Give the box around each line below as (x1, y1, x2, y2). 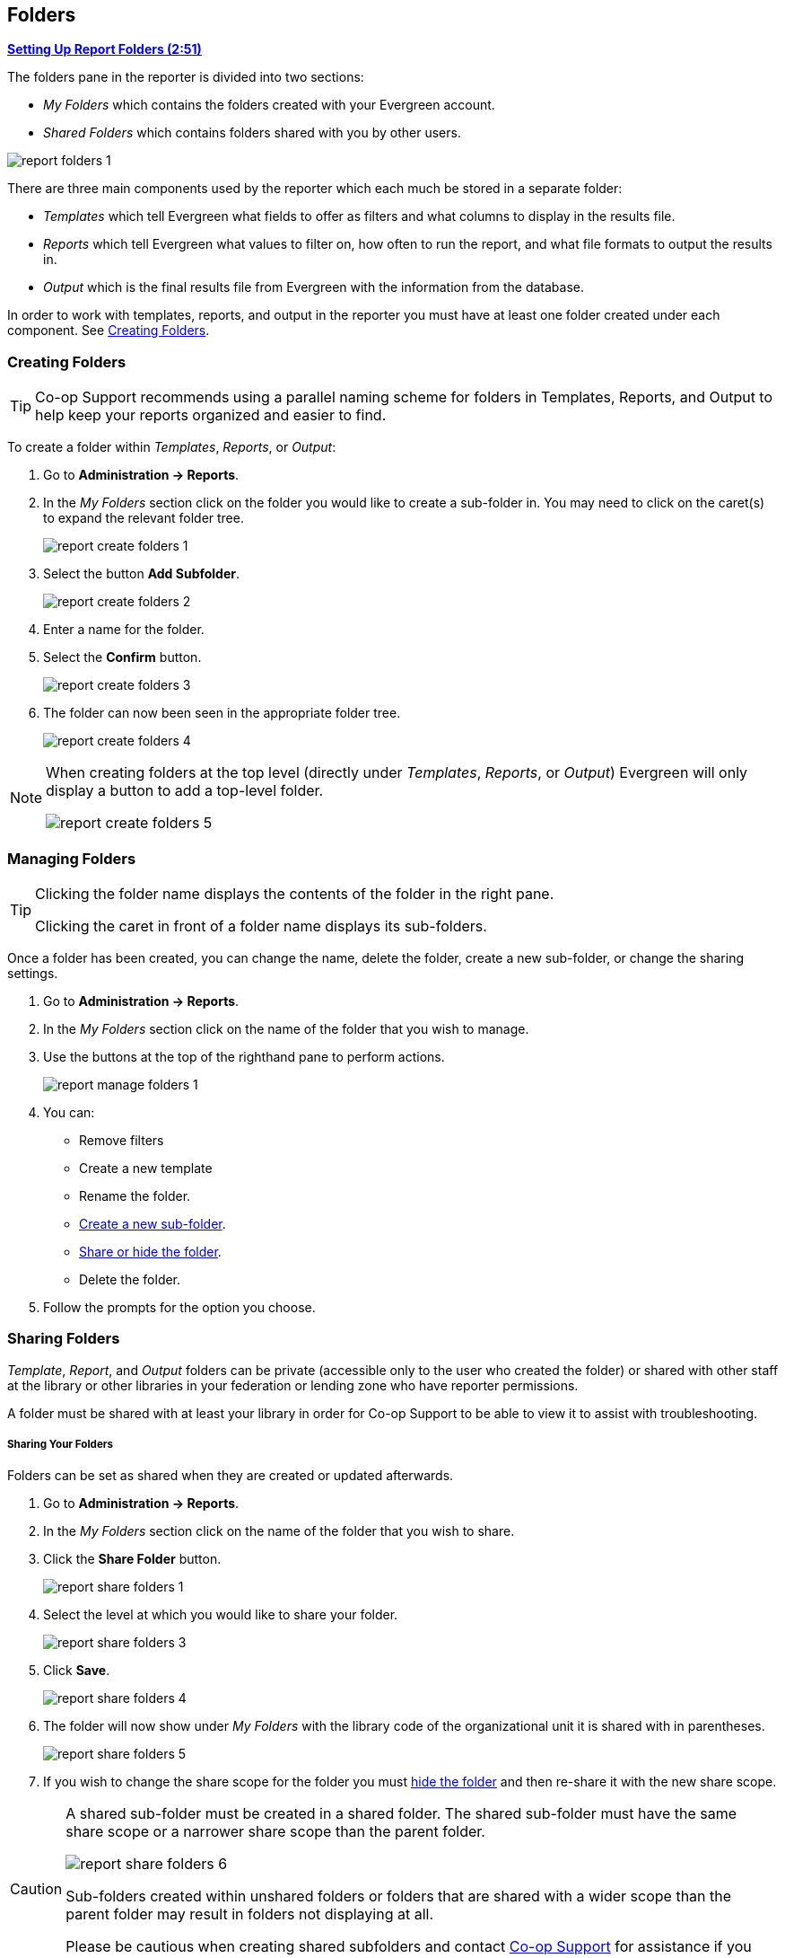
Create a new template (79, 1160, 213, 1176)
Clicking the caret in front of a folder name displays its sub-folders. (35, 916, 487, 935)
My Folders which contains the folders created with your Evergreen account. (43, 97, 495, 113)
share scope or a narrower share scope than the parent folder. (65, 1822, 485, 1841)
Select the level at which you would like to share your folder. (43, 1607, 398, 1623)
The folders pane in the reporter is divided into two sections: (7, 69, 364, 85)
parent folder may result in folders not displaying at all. (65, 1905, 434, 1924)
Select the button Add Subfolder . (43, 566, 240, 582)
